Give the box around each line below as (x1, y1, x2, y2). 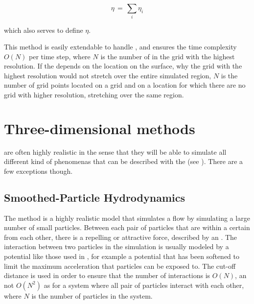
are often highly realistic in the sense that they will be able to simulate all (4, 146, 227, 157)
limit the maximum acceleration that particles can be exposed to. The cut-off (4, 260, 236, 271)
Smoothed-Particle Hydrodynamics (4, 189, 185, 205)
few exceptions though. (4, 165, 73, 176)
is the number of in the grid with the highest (100, 51, 235, 61)
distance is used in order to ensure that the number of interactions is (4, 270, 210, 281)
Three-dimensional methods (4, 118, 195, 138)
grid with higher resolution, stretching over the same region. (4, 89, 184, 99)
